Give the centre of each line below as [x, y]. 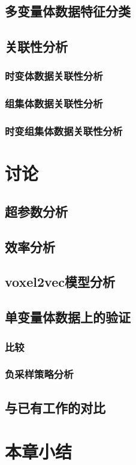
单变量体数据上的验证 [68, 317]
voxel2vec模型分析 [60, 282]
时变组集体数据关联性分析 [64, 131]
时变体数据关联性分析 [54, 76]
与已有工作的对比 [55, 407]
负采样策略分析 [39, 374]
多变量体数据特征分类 [68, 11]
